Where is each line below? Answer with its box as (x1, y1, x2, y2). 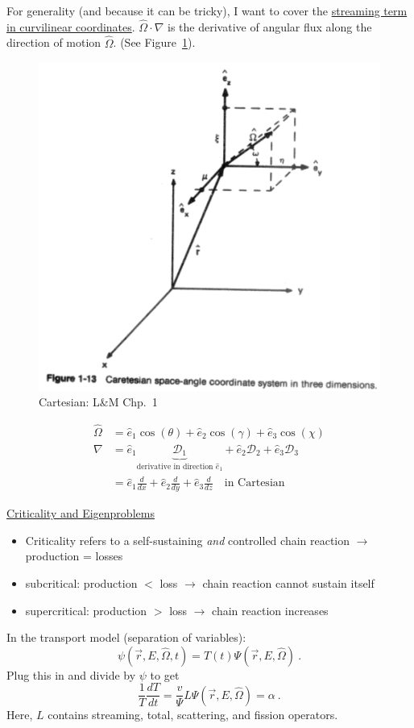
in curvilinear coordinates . (6, 18, 135, 35)
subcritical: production (25, 575, 138, 592)
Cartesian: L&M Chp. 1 (39, 393, 158, 410)
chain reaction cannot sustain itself (202, 575, 375, 592)
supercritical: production (25, 601, 147, 618)
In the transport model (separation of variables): (6, 629, 246, 646)
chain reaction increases (212, 601, 329, 618)
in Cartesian (224, 477, 285, 489)
